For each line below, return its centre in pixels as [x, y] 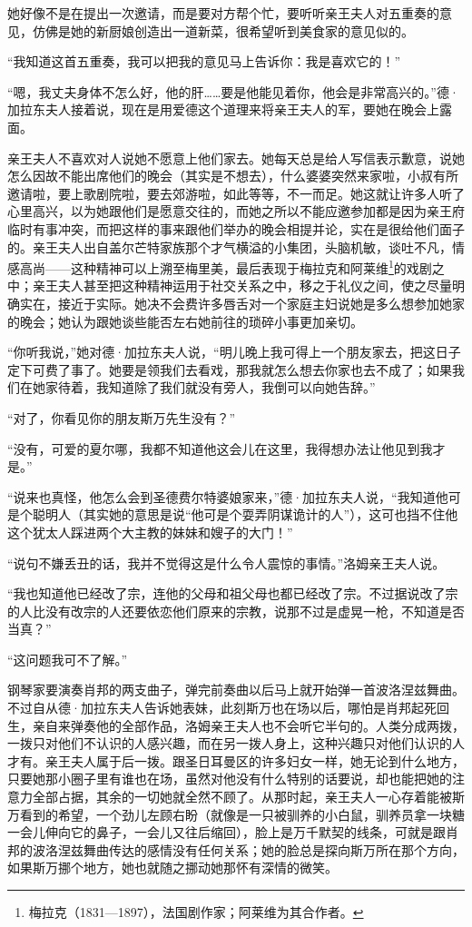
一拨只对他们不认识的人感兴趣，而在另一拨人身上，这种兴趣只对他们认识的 [230, 743]
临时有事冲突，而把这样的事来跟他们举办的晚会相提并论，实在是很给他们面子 [236, 228]
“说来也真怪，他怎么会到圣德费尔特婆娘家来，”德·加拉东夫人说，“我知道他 [228, 496]
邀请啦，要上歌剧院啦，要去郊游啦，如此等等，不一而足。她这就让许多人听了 [236, 193]
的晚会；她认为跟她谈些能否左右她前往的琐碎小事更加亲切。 [185, 321]
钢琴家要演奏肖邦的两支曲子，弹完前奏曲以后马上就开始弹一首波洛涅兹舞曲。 [236, 690]
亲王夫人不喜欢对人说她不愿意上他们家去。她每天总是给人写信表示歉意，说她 [236, 158]
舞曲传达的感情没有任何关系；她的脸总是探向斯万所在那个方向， [274, 849]
